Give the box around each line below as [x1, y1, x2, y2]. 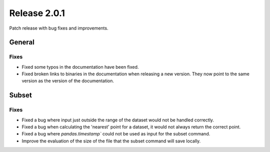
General [9, 38, 35, 47]
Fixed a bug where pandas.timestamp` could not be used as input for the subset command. [21, 131, 210, 137]
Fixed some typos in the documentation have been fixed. [21, 64, 139, 70]
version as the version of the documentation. [21, 78, 114, 84]
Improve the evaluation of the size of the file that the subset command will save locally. [21, 138, 201, 144]
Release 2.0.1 [9, 8, 65, 19]
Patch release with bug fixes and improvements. [9, 25, 108, 31]
